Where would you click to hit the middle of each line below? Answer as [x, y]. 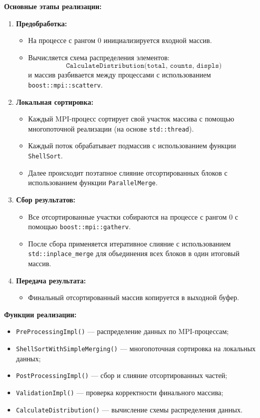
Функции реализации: [41, 314]
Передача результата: [51, 280]
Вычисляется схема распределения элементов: [99, 57]
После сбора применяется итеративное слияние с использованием [129, 243]
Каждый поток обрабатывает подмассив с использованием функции [132, 145]
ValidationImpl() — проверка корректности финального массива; [120, 392]
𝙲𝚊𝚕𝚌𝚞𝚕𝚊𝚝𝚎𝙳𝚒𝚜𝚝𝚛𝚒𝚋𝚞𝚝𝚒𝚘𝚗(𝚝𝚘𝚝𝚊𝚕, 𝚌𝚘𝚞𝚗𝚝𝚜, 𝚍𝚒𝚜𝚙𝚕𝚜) [144, 66]
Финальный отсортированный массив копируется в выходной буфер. [134, 297]
